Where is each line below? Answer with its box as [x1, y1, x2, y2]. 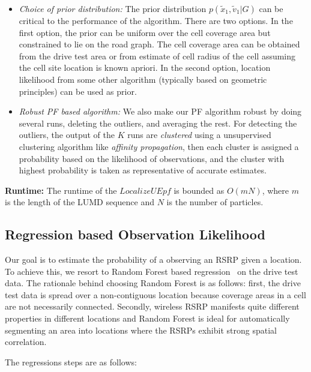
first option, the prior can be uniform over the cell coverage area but [19, 26, 271, 38]
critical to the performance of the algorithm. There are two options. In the [19, 14, 293, 26]
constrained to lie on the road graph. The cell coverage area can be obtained [19, 38, 300, 50]
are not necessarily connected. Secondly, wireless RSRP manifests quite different [5, 300, 300, 313]
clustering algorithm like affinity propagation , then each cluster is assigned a [19, 140, 299, 152]
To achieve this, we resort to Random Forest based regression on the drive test [5, 265, 298, 277]
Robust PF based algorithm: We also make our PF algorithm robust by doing [19, 105, 302, 118]
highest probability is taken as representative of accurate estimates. [19, 164, 267, 176]
